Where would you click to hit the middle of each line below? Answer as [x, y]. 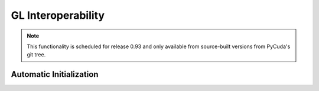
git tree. [36, 55]
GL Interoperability [58, 15]
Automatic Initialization [55, 74]
